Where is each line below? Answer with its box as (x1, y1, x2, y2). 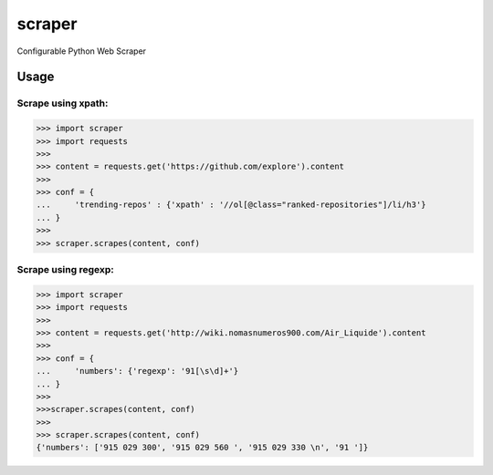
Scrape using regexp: (16, 263, 114, 275)
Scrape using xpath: (16, 97, 109, 109)
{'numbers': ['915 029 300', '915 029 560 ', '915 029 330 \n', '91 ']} (36, 442, 369, 453)
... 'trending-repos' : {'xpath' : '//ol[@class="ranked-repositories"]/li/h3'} (36, 200, 426, 210)
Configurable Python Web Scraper (16, 46, 146, 57)
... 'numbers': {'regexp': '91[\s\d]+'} (36, 366, 239, 377)
